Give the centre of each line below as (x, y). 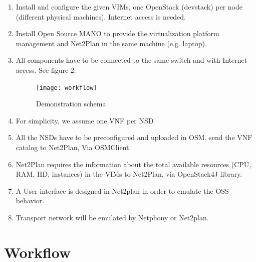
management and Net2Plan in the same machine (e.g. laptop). (111, 43)
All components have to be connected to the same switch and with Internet (132, 60)
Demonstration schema (71, 104)
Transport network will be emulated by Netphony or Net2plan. (112, 217)
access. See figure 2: (46, 70)
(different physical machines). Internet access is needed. (101, 16)
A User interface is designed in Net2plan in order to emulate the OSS (122, 190)
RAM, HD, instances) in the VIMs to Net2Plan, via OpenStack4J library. (129, 174)
